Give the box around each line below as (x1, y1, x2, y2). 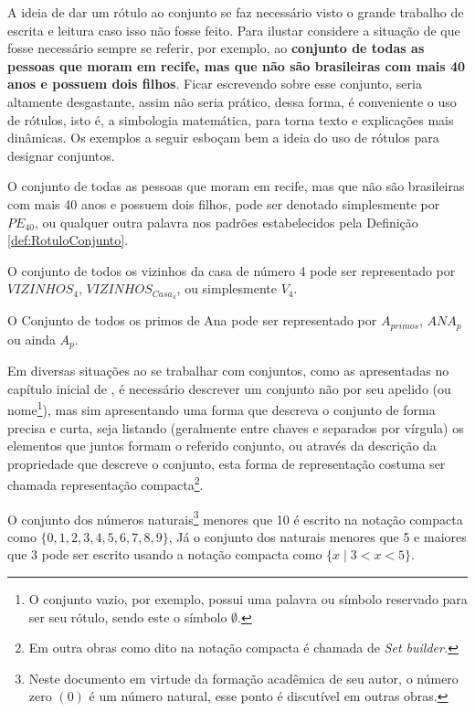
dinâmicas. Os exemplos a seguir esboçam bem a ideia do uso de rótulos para (7, 128, 439, 147)
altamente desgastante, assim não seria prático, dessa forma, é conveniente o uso (7, 91, 457, 111)
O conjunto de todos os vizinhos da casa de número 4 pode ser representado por (7, 260, 456, 280)
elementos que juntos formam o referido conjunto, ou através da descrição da (7, 436, 437, 455)
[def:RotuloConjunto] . (7, 230, 129, 250)
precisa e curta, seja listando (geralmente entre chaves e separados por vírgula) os (7, 418, 464, 437)
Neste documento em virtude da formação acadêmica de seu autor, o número (28, 668, 459, 687)
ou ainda (7, 329, 56, 348)
